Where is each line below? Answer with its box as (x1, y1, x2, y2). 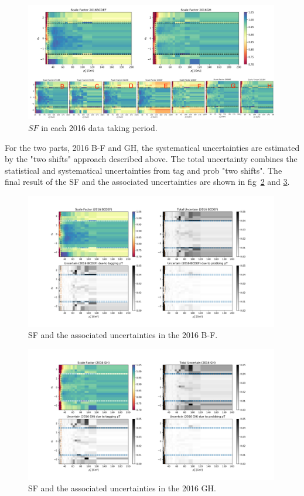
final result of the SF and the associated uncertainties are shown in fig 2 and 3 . (5, 175, 290, 188)
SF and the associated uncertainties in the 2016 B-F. (28, 329, 218, 341)
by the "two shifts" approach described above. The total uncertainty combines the (5, 153, 298, 165)
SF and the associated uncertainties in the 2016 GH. (28, 482, 217, 494)
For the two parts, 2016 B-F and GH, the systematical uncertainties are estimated (5, 141, 300, 153)
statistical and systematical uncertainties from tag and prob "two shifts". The (5, 164, 282, 176)
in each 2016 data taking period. (41, 121, 158, 133)
